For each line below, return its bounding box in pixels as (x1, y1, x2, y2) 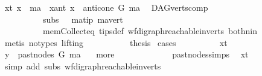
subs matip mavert (42, 13, 123, 25)
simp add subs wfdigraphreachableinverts (4, 59, 161, 72)
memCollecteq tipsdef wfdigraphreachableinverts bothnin (42, 25, 257, 37)
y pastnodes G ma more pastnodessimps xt (4, 48, 249, 60)
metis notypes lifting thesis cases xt (4, 36, 228, 48)
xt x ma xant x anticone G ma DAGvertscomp (4, 1, 208, 13)
